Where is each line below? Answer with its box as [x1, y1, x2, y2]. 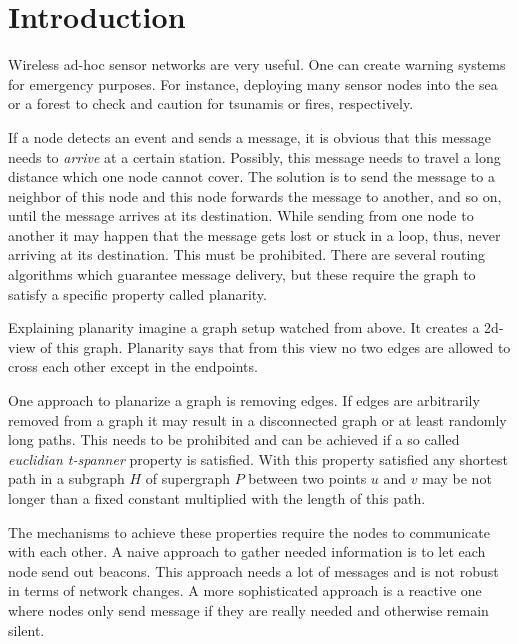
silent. [8, 619, 45, 640]
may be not [422, 468, 492, 489]
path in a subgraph [8, 468, 125, 489]
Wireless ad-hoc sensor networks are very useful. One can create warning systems [8, 54, 506, 75]
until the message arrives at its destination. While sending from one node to [8, 205, 474, 226]
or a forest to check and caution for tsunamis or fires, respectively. [8, 93, 414, 114]
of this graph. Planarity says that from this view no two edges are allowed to [40, 336, 511, 357]
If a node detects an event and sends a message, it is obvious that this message [8, 126, 491, 147]
